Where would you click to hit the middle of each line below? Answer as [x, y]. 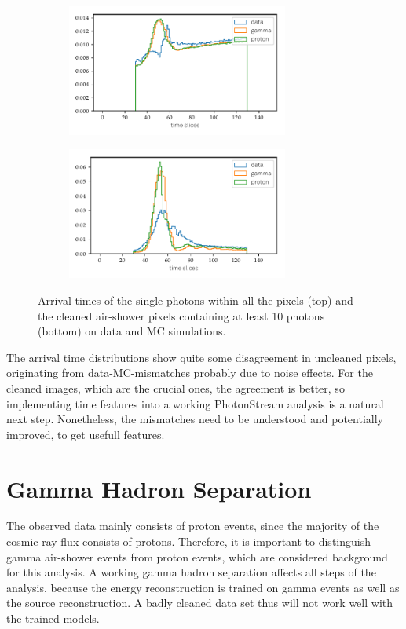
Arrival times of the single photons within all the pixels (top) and [196, 300]
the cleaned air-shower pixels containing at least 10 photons [181, 315]
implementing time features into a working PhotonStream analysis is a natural [195, 403]
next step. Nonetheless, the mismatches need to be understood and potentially [195, 419]
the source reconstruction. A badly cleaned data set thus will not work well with [199, 603]
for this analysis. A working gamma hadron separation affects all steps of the [191, 572]
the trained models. [53, 618]
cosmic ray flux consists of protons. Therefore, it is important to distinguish [188, 541]
